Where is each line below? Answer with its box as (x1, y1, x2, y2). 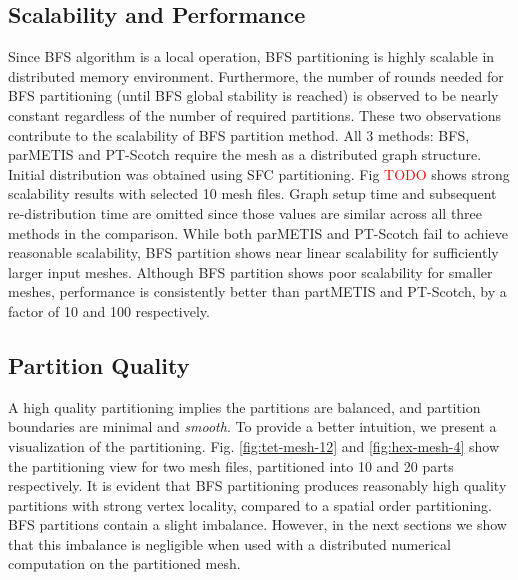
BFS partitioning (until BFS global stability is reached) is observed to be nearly (8, 85, 499, 106)
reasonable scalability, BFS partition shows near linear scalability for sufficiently (8, 242, 499, 263)
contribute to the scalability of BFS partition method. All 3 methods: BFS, (8, 124, 470, 145)
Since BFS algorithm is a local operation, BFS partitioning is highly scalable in (8, 46, 495, 67)
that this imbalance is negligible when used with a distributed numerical (8, 533, 451, 554)
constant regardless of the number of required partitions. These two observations (8, 104, 502, 125)
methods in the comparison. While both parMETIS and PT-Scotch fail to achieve (8, 222, 508, 243)
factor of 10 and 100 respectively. (8, 300, 210, 321)
